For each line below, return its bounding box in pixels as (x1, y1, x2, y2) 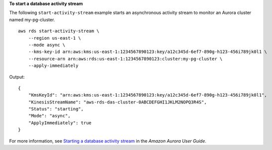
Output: (9, 74, 25, 80)
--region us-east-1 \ (28, 35, 82, 41)
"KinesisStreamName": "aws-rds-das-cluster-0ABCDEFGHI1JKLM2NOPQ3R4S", (28, 99, 207, 105)
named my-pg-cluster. (9, 16, 55, 22)
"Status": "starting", (28, 106, 84, 112)
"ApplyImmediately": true (28, 120, 92, 126)
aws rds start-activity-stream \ (18, 28, 99, 34)
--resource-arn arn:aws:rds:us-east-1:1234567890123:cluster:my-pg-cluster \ (28, 56, 223, 61)
